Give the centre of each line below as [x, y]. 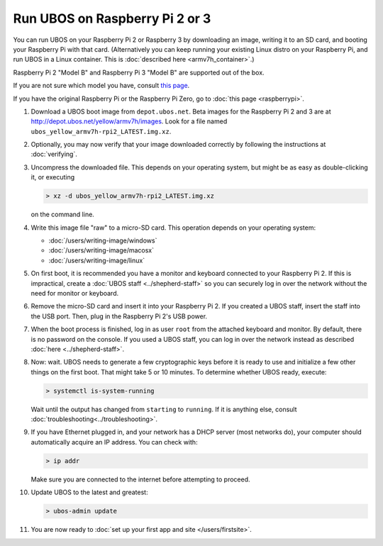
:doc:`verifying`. [54, 154]
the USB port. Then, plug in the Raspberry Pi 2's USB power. [119, 316]
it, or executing [52, 177]
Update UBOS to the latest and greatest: [89, 492]
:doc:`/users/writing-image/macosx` [101, 250]
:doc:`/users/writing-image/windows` [103, 240]
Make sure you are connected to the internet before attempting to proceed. [141, 479]
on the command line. [63, 214]
